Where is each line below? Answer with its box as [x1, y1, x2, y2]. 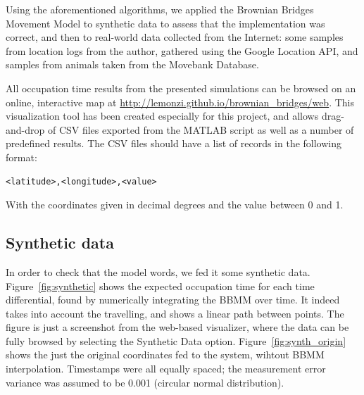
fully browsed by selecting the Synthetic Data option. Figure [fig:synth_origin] [6, 333, 346, 348]
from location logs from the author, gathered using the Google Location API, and [6, 43, 358, 58]
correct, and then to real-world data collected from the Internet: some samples [6, 30, 344, 44]
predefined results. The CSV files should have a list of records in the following [6, 136, 342, 151]
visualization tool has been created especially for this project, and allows [6, 108, 319, 123]
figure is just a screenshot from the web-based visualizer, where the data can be [6, 320, 349, 334]
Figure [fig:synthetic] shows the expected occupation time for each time [6, 278, 315, 293]
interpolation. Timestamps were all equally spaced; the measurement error [6, 361, 326, 376]
